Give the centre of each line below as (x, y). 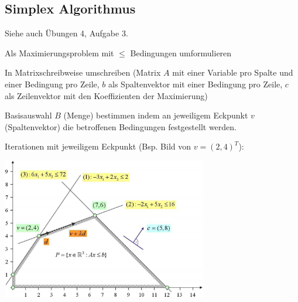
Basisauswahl (28, 115)
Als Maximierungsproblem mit (59, 52)
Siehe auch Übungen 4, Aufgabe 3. (66, 33)
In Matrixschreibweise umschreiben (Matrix (83, 72)
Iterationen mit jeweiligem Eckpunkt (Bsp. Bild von (98, 146)
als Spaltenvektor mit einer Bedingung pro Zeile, (196, 84)
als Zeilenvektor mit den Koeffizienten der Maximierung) (106, 95)
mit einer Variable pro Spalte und (233, 72)
